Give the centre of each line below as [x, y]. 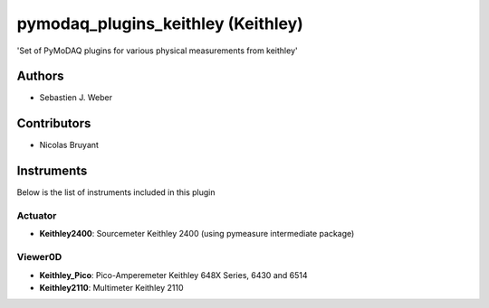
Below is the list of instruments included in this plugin [116, 192]
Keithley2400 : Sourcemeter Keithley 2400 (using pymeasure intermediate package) [197, 234]
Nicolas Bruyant [69, 145]
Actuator [37, 216]
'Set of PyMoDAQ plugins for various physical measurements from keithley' [157, 51]
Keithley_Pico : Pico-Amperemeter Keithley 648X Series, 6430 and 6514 [173, 275]
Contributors [54, 123]
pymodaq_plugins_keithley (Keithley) [160, 23]
